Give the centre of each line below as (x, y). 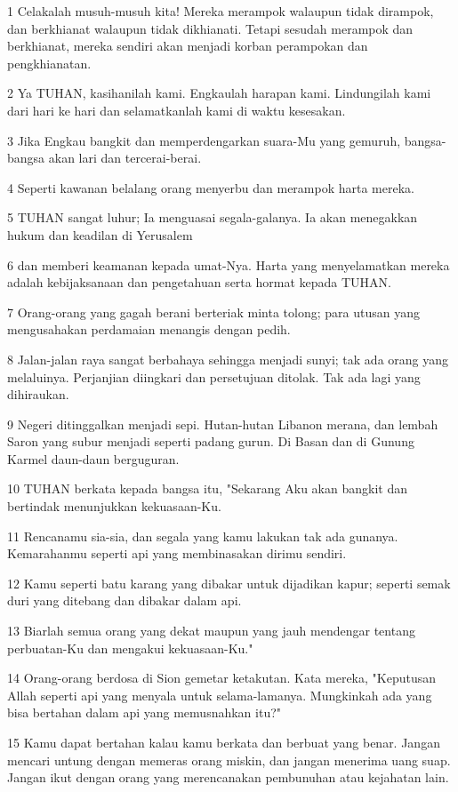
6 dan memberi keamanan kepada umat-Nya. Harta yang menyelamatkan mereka (229, 264)
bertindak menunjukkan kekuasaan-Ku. (114, 506)
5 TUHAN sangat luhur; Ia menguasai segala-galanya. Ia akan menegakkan (213, 217)
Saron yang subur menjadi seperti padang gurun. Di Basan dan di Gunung (211, 441)
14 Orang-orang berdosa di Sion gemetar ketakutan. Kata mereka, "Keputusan (222, 678)
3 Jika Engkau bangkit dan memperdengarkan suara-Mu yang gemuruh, (204, 140)
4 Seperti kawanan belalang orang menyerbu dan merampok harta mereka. (211, 187)
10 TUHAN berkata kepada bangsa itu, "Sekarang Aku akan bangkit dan (207, 488)
